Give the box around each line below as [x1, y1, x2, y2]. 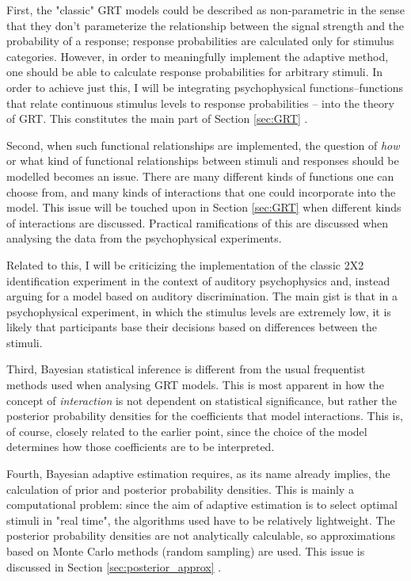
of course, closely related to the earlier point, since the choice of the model [6, 422, 367, 439]
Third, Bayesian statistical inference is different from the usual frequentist [6, 361, 366, 377]
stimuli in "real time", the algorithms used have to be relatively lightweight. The [6, 511, 395, 528]
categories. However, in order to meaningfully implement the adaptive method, [6, 48, 389, 64]
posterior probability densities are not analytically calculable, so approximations [6, 527, 396, 544]
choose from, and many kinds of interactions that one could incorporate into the [6, 183, 396, 200]
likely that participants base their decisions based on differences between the [6, 319, 377, 335]
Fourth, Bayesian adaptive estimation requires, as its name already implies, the [6, 465, 390, 482]
